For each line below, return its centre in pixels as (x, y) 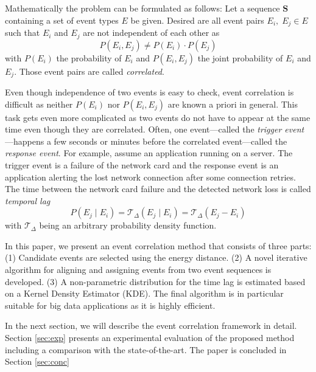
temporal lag (28, 200)
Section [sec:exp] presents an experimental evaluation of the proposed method (150, 338)
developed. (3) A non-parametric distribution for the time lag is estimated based (155, 281)
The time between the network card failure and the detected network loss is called (158, 189)
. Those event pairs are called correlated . (89, 71)
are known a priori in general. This (233, 104)
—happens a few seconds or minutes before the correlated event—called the (146, 141)
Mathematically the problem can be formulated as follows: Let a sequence (142, 8)
